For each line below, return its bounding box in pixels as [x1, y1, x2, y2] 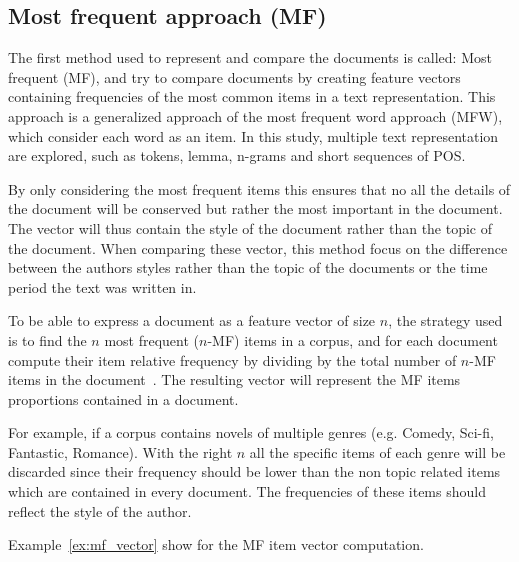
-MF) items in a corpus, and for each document [207, 329, 498, 350]
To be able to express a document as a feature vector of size [8, 310, 376, 331]
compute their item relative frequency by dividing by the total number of [8, 349, 457, 370]
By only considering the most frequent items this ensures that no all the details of [8, 178, 511, 199]
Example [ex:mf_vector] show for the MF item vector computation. [8, 534, 424, 555]
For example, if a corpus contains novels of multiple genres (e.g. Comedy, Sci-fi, [8, 422, 494, 443]
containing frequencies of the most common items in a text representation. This [8, 86, 496, 107]
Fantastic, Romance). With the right [8, 441, 233, 462]
